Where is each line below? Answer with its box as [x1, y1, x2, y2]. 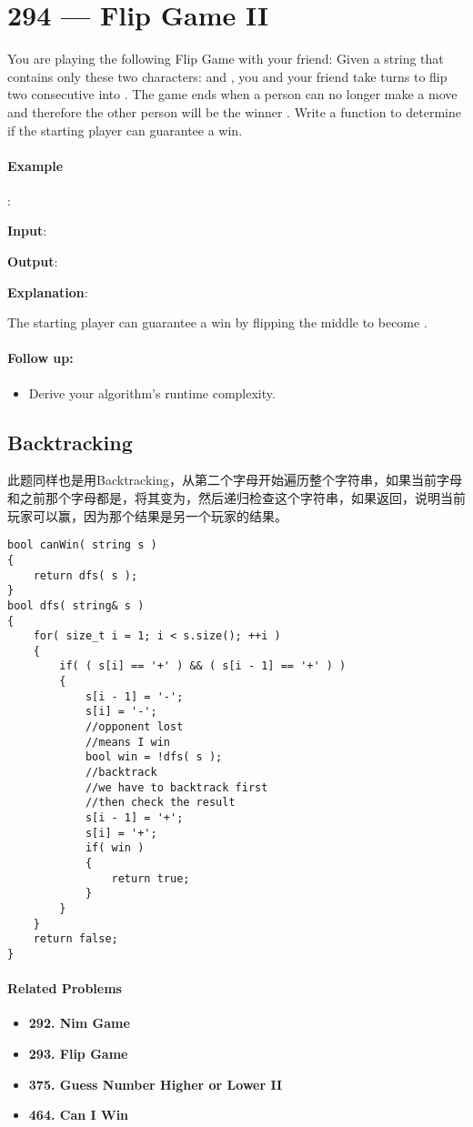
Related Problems [7, 979, 122, 998]
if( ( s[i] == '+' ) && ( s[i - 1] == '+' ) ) [59, 659, 347, 673]
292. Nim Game [28, 1013, 130, 1032]
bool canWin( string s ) [7, 538, 157, 552]
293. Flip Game [28, 1044, 128, 1062]
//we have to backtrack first [85, 780, 268, 794]
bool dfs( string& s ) [7, 599, 145, 612]
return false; [33, 932, 118, 946]
